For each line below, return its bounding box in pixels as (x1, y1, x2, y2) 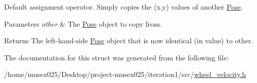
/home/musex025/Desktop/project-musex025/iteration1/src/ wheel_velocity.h (4, 69, 246, 79)
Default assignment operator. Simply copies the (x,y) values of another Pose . (4, 2, 243, 12)
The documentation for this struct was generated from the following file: (4, 52, 229, 62)
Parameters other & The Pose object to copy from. (4, 18, 162, 29)
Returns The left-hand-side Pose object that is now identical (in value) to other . (4, 35, 253, 46)
